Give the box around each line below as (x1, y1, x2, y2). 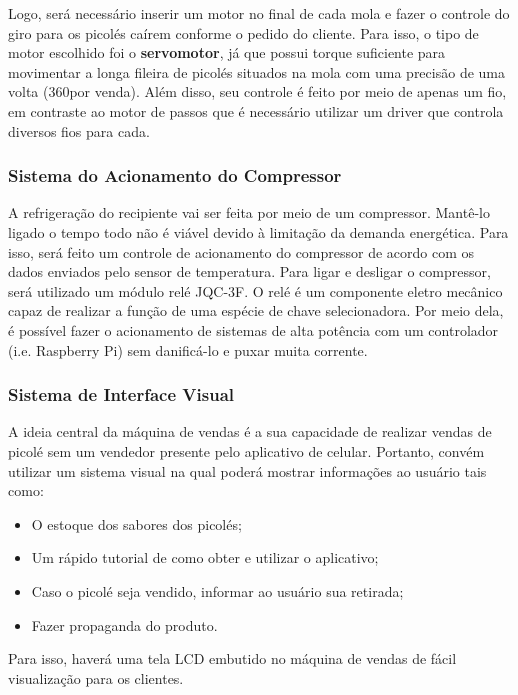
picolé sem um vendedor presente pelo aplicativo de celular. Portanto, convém (8, 440, 485, 461)
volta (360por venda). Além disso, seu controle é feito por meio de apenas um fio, (8, 81, 507, 102)
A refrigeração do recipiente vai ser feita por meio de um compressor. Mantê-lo (8, 202, 490, 223)
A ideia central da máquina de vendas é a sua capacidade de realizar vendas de (8, 421, 492, 442)
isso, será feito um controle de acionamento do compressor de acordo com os (8, 241, 475, 262)
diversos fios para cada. (8, 120, 150, 141)
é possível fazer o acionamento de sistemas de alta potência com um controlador (8, 319, 499, 340)
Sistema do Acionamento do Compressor (8, 163, 342, 188)
